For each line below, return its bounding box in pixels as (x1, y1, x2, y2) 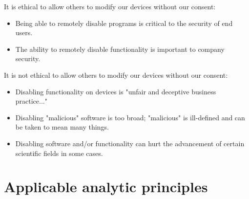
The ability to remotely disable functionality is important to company (15, 44, 225, 54)
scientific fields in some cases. (15, 148, 103, 158)
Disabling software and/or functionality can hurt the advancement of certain (15, 138, 245, 148)
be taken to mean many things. (15, 122, 109, 132)
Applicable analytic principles (4, 177, 208, 197)
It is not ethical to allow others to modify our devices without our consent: (4, 69, 228, 80)
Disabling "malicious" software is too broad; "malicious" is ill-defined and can (15, 112, 245, 122)
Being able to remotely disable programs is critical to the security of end (15, 18, 233, 28)
